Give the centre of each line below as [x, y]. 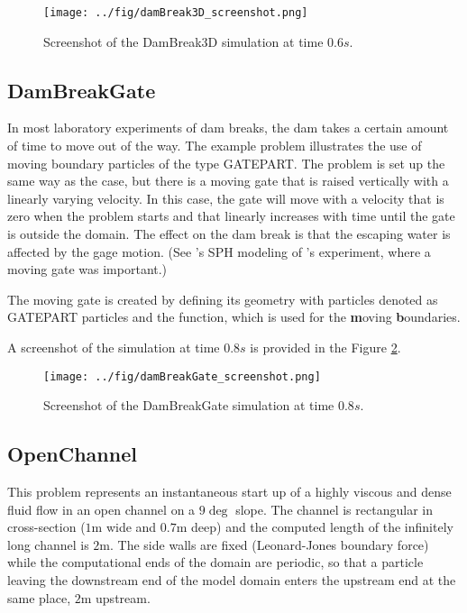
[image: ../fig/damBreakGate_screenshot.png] [182, 376]
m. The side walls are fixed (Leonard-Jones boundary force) [264, 544]
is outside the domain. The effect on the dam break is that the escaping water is [229, 234]
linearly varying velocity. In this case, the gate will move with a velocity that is [226, 198]
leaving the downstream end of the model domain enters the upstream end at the [232, 580]
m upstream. [115, 597]
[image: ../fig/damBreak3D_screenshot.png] [176, 13]
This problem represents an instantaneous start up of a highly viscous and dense [229, 492]
